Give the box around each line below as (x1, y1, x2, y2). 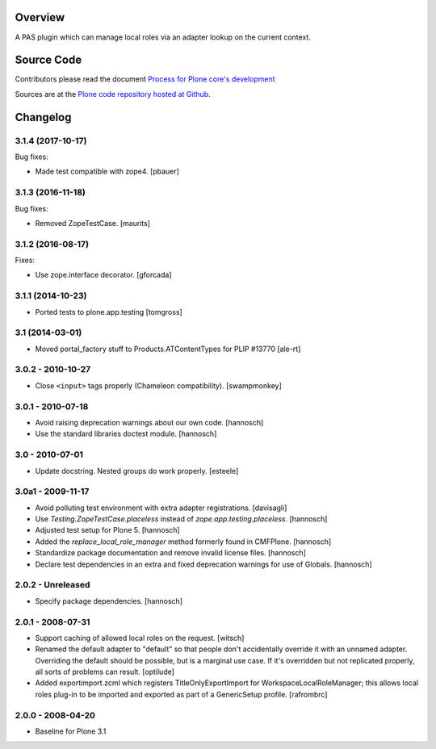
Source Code (15, 53, 82, 67)
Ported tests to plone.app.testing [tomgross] (35, 307, 183, 316)
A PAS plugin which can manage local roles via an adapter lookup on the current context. (15, 32, 311, 42)
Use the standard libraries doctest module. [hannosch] (35, 429, 217, 439)
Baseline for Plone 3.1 (35, 726, 107, 736)
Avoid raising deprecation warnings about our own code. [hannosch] (35, 417, 264, 427)
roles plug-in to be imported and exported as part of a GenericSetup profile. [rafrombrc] (35, 689, 328, 699)
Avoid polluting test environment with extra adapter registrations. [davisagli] (35, 503, 287, 513)
